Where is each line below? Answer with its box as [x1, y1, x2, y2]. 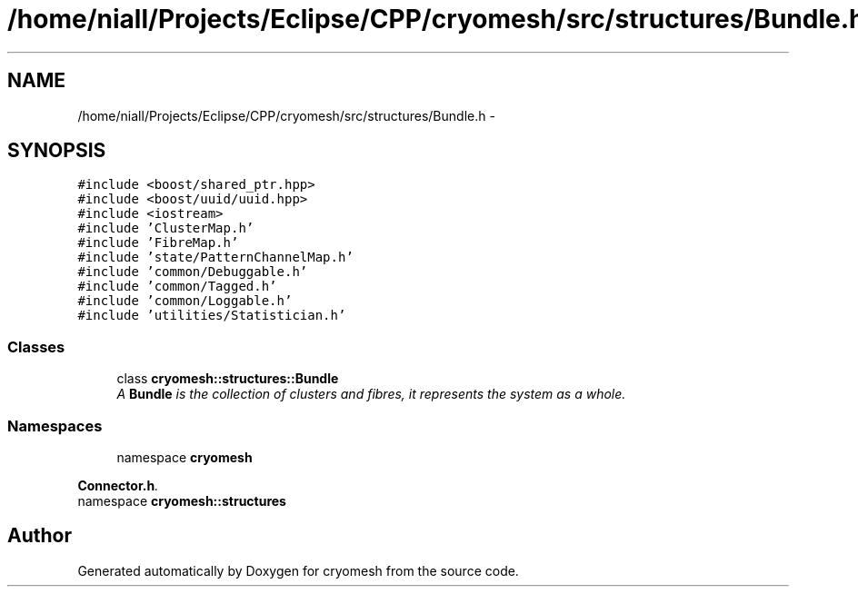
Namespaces [7, 416, 103, 435]
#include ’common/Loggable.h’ [77, 293, 293, 309]
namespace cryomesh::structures [77, 492, 286, 509]
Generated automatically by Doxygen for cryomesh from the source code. [77, 562, 519, 579]
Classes [7, 337, 65, 356]
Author [7, 524, 72, 548]
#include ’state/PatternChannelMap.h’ [77, 250, 354, 265]
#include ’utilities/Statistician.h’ [77, 308, 346, 323]
